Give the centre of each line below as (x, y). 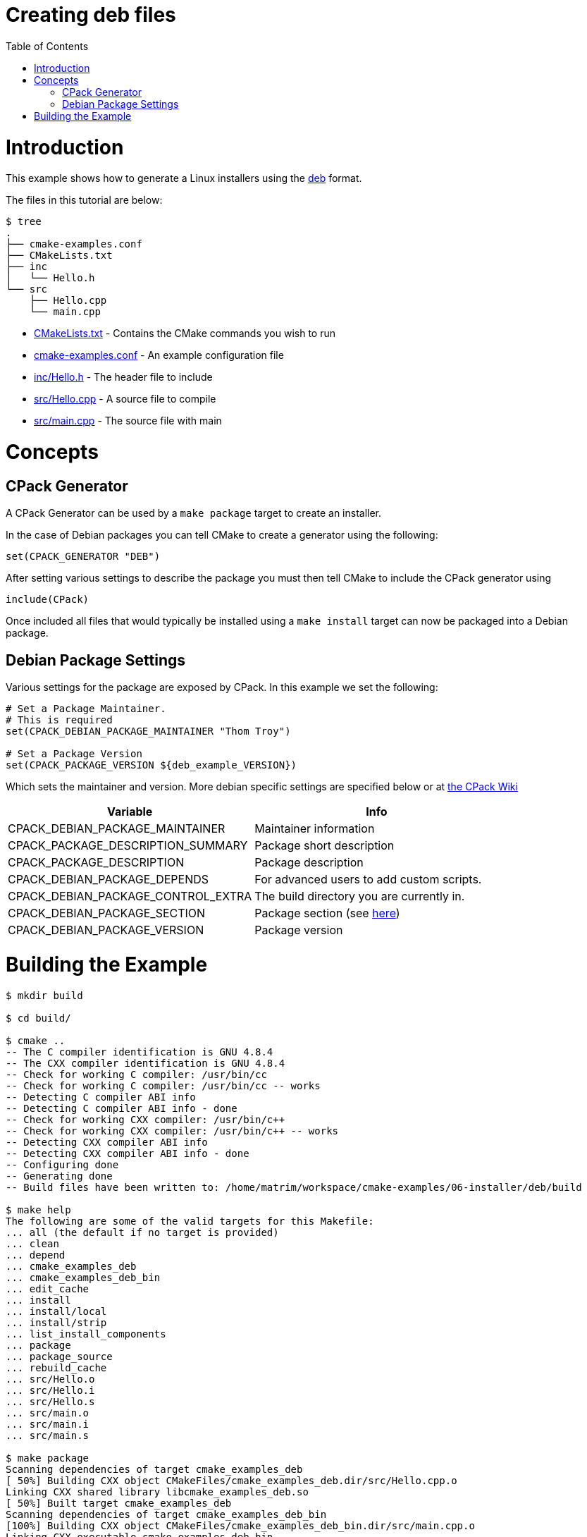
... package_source (59, 1356)
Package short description (325, 846)
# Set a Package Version (74, 754)
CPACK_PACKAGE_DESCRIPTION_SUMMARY (128, 846)
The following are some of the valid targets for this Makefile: (190, 1221)
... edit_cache (48, 1288)
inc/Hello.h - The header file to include (123, 377)
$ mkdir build (44, 995)
